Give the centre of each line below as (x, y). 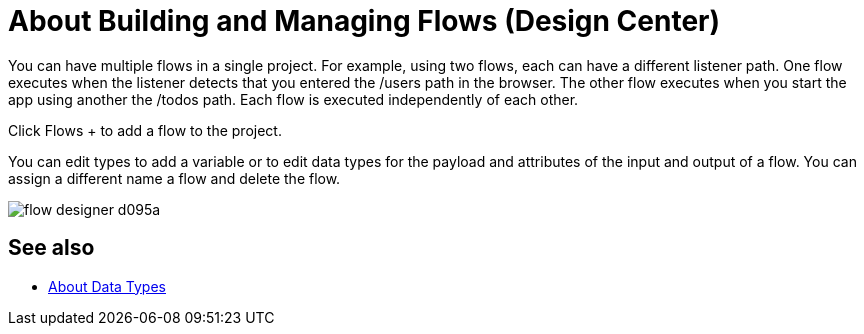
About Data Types (107, 286)
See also (51, 248)
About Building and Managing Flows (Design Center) (364, 21)
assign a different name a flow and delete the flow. (174, 178)
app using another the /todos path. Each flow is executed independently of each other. (293, 99)
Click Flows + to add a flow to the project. (145, 130)
